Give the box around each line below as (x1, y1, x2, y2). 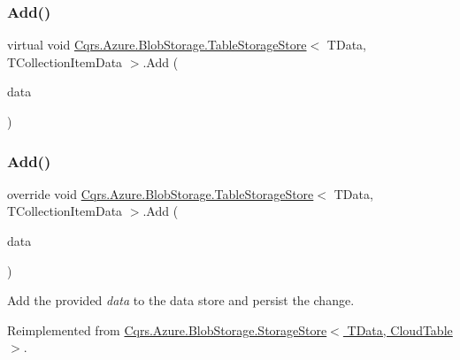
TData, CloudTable (347, 320, 453, 339)
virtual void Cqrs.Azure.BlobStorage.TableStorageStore (7, 35, 307, 54)
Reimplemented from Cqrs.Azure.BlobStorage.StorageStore (7, 320, 327, 339)
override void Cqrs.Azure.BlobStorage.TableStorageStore (7, 184, 314, 203)
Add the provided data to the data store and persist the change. (7, 291, 355, 310)
